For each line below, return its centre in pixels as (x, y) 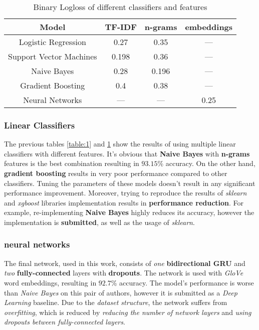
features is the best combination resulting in (72, 163)
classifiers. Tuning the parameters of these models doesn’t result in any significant (130, 183)
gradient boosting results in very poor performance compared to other (116, 173)
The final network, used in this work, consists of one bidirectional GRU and (125, 263)
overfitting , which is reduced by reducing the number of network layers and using (128, 312)
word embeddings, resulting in (50, 282)
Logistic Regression (52, 42)
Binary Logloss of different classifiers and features (120, 7)
